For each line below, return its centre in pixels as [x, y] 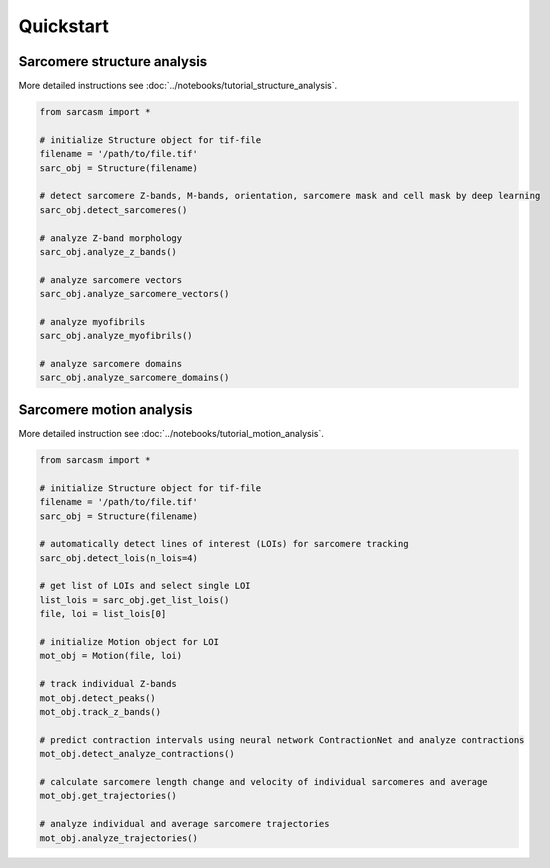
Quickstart [64, 26]
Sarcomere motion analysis [105, 409]
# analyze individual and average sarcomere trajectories [184, 824]
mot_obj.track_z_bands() [100, 711]
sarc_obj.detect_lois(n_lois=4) [119, 558]
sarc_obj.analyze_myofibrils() [116, 336]
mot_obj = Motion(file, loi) [111, 656]
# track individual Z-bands [108, 684]
